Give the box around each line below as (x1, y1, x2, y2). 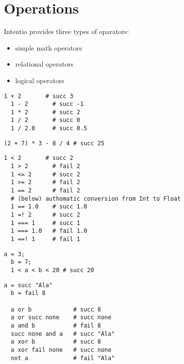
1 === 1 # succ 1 (11, 219, 80, 226)
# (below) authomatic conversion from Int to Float (11, 195, 181, 202)
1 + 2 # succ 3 (4, 92, 74, 100)
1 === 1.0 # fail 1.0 (11, 227, 87, 235)
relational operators (15, 59, 74, 69)
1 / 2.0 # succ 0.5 (11, 125, 87, 132)
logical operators (15, 75, 64, 85)
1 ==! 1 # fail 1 (11, 236, 80, 243)
